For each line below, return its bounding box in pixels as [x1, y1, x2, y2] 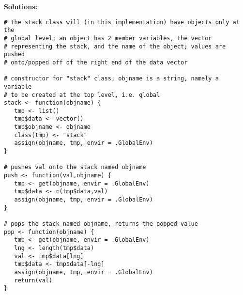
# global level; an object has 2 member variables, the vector [4, 34, 212, 42]
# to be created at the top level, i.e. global [4, 91, 160, 98]
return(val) [14, 277, 53, 284]
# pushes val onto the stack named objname [4, 164, 146, 171]
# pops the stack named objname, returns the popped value [4, 220, 198, 227]
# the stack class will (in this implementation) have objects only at [4, 18, 240, 26]
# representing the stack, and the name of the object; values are [4, 43, 226, 50]
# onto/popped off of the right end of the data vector [4, 59, 188, 66]
